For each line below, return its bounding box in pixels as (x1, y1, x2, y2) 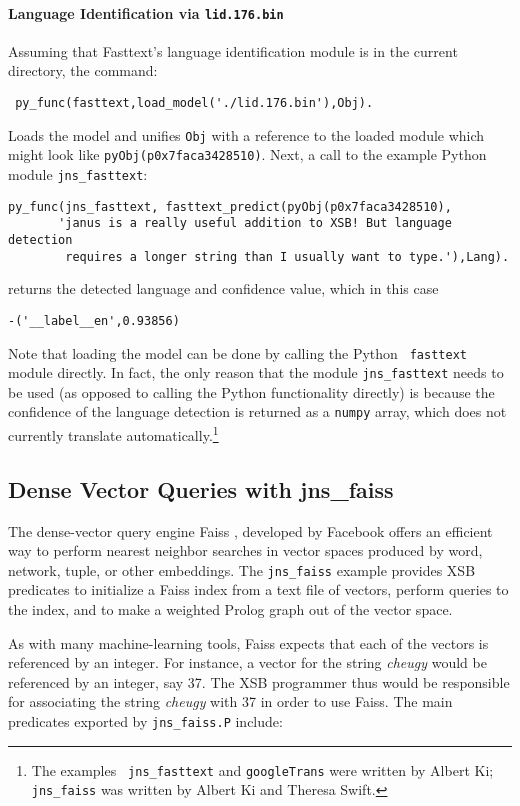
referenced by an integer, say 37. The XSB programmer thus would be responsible (8, 671, 510, 692)
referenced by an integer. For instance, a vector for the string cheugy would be (8, 652, 487, 673)
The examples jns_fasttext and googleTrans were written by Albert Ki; (31, 759, 494, 780)
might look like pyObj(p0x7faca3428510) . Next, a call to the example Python (8, 144, 487, 165)
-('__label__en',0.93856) (8, 313, 180, 328)
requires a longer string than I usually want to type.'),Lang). (65, 249, 510, 264)
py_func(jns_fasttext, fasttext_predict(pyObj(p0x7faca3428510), (8, 199, 452, 214)
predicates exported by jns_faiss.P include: (8, 710, 283, 731)
